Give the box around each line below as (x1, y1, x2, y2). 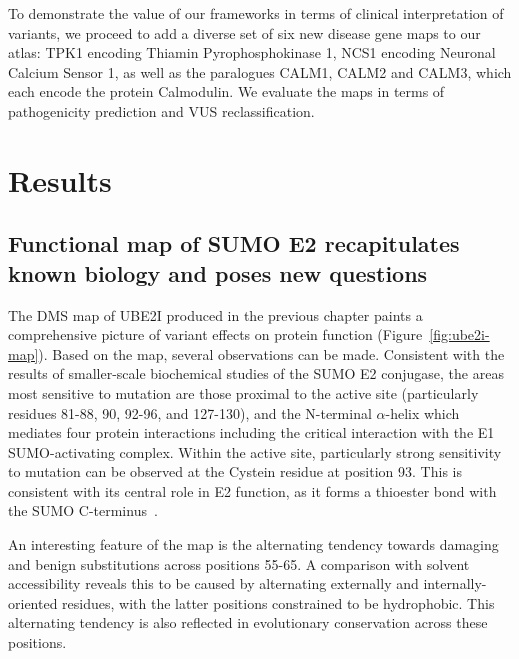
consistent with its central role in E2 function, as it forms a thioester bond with (8, 480, 497, 501)
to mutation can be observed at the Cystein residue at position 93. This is (8, 461, 462, 482)
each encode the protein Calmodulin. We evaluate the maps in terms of (8, 81, 445, 102)
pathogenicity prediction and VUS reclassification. (8, 100, 315, 121)
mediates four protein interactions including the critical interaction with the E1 (8, 422, 495, 443)
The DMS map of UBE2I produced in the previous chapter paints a (8, 304, 423, 325)
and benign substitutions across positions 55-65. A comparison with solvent (8, 553, 470, 574)
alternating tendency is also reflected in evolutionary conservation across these (8, 612, 488, 633)
